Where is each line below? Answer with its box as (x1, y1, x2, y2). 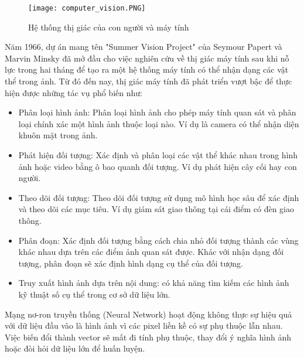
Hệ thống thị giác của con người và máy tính (28, 21, 189, 33)
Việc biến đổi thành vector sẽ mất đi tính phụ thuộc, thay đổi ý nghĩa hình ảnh (5, 330, 292, 343)
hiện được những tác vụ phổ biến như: (5, 86, 142, 98)
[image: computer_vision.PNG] (28, 4, 146, 12)
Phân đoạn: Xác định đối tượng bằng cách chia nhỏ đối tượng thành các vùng (18, 234, 299, 246)
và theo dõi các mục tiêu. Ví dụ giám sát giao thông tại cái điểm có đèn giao (18, 203, 294, 215)
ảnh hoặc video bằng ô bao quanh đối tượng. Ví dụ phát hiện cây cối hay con (18, 160, 297, 172)
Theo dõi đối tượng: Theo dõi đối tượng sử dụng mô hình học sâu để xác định (18, 191, 299, 203)
